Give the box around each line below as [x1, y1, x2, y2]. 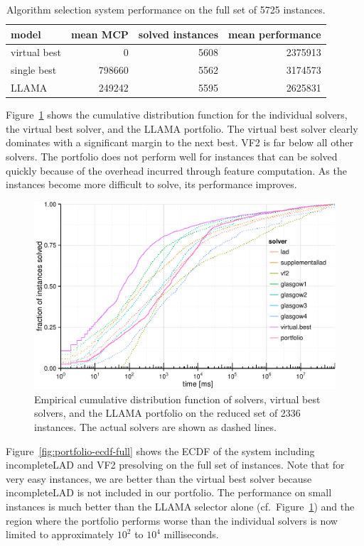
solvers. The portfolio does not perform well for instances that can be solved [6, 149, 338, 163]
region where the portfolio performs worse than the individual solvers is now [6, 513, 338, 528]
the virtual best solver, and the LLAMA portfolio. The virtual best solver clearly [6, 121, 358, 136]
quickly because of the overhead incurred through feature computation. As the [6, 163, 347, 178]
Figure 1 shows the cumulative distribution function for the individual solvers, [6, 107, 348, 122]
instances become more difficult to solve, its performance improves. [6, 177, 297, 192]
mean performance [228, 26, 321, 41]
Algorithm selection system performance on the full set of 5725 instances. [6, 2, 326, 16]
